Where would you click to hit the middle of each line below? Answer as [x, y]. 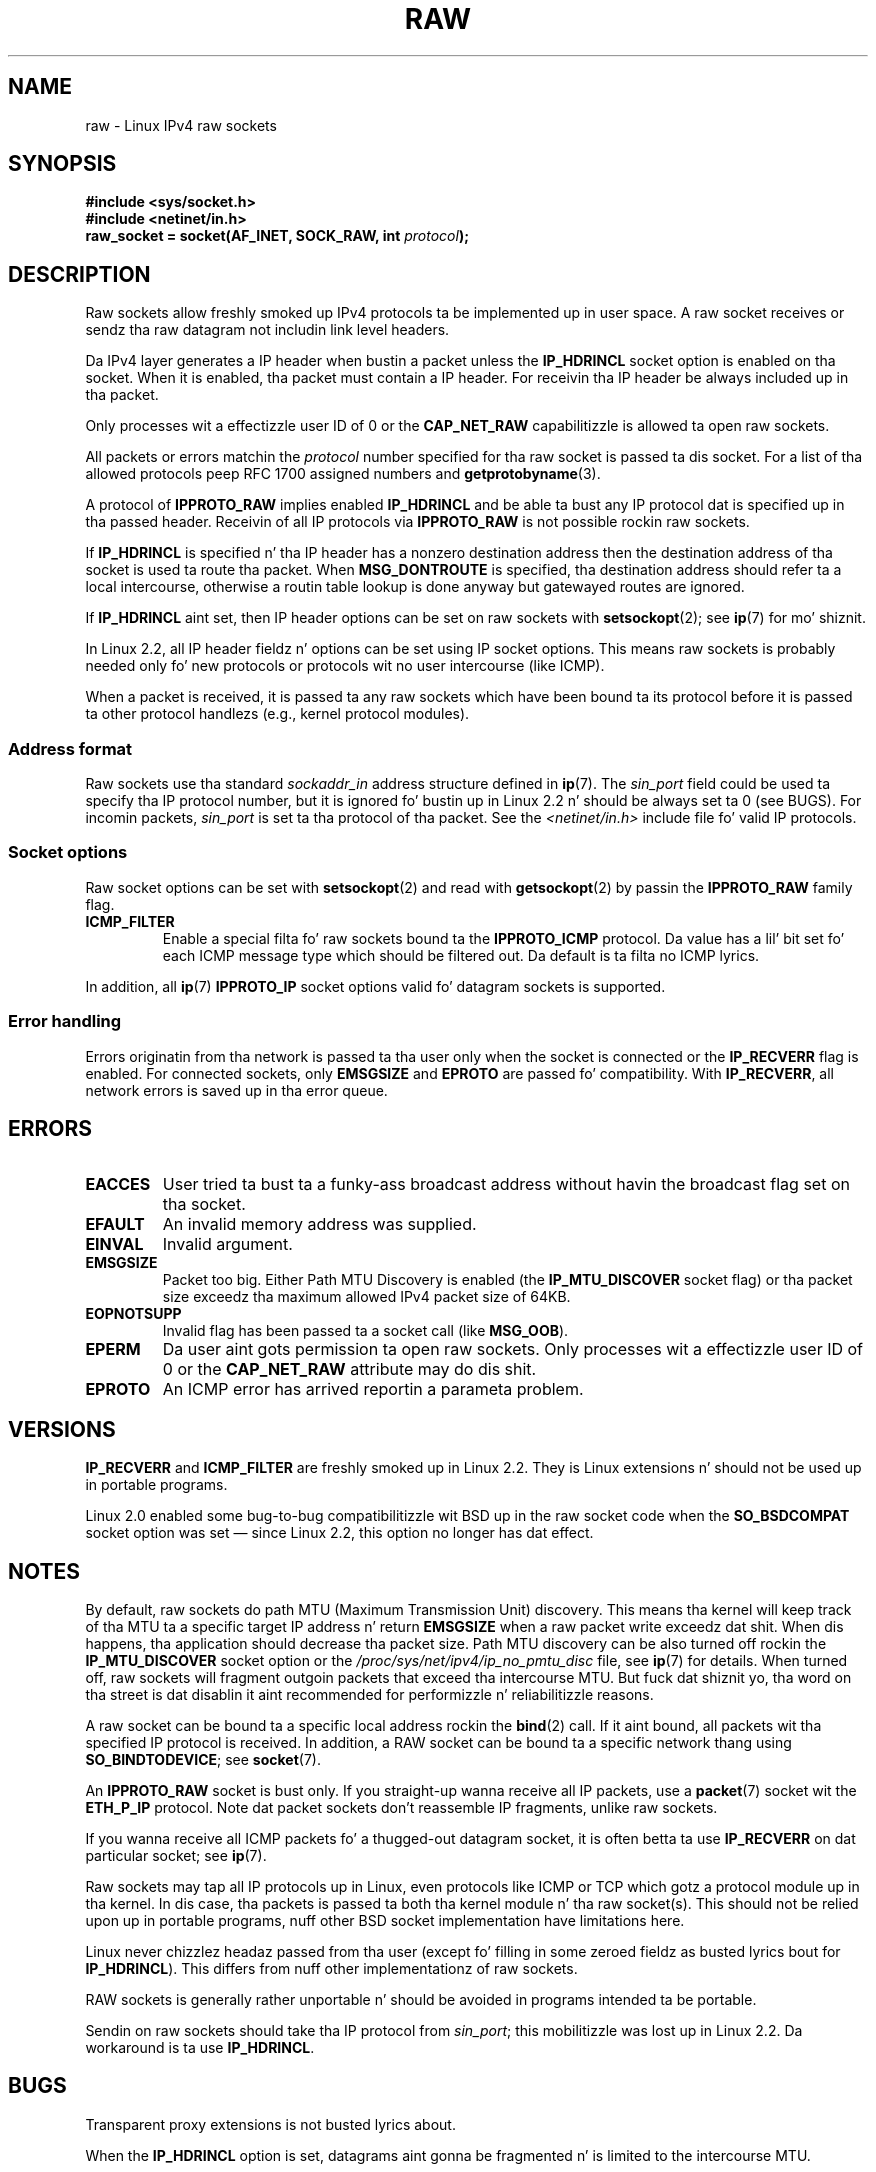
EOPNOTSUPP [133, 1314]
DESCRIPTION [79, 274]
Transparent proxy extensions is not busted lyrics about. [270, 2124]
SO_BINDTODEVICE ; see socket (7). [203, 1760]
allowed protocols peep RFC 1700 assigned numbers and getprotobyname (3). [343, 474]
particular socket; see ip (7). [176, 1856]
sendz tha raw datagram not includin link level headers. [267, 330]
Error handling [65, 1021]
